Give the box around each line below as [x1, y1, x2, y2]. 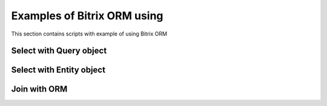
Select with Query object [11, 46, 107, 56]
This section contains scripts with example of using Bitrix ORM [11, 30, 168, 37]
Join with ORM [11, 84, 68, 95]
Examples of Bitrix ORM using [11, 9, 163, 22]
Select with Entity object [11, 65, 106, 75]
